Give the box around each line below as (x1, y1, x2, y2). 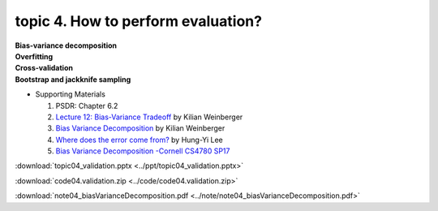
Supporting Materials (35, 89, 105, 99)
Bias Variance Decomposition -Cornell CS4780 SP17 (55, 146, 230, 156)
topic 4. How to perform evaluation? (15, 12, 263, 30)
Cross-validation (15, 63, 73, 73)
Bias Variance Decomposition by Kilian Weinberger (55, 123, 225, 133)
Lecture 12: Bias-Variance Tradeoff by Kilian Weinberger (55, 112, 243, 122)
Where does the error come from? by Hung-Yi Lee (55, 135, 223, 144)
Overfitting (15, 51, 54, 61)
